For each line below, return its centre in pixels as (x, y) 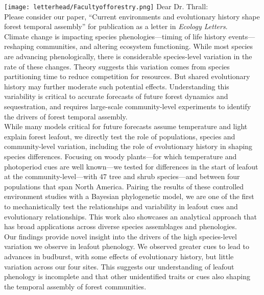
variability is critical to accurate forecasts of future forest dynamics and (116, 96)
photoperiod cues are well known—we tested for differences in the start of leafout (131, 166)
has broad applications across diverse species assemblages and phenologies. (121, 226)
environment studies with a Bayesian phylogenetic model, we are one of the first (129, 196)
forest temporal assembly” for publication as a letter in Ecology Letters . (116, 26)
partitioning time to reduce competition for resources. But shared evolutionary (127, 76)
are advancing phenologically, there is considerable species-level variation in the (128, 56)
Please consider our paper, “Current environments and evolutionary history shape (132, 16)
